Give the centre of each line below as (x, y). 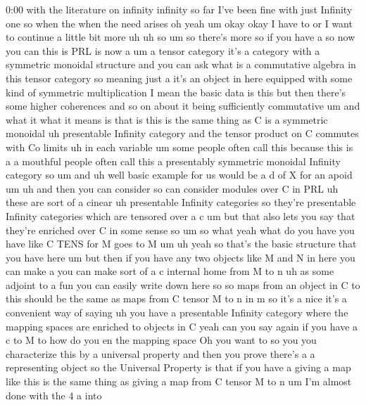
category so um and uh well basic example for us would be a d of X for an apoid (179, 175)
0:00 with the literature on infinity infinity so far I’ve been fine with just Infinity (179, 9)
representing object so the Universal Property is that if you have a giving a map (178, 367)
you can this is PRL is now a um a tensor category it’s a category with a (163, 50)
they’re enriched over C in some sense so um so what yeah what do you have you (180, 230)
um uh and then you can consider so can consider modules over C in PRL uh (172, 188)
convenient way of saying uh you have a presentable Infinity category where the (177, 313)
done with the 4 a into (54, 395)
